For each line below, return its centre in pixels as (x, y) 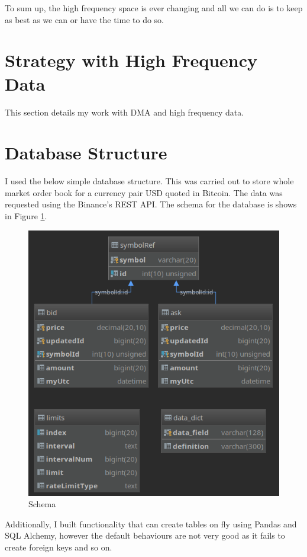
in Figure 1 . (26, 216)
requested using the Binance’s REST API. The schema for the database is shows (151, 204)
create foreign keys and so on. (59, 547)
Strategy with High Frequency (131, 60)
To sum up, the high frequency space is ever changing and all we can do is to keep (154, 8)
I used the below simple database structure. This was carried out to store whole (149, 181)
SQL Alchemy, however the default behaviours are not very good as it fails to (145, 535)
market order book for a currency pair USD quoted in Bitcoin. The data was (144, 192)
